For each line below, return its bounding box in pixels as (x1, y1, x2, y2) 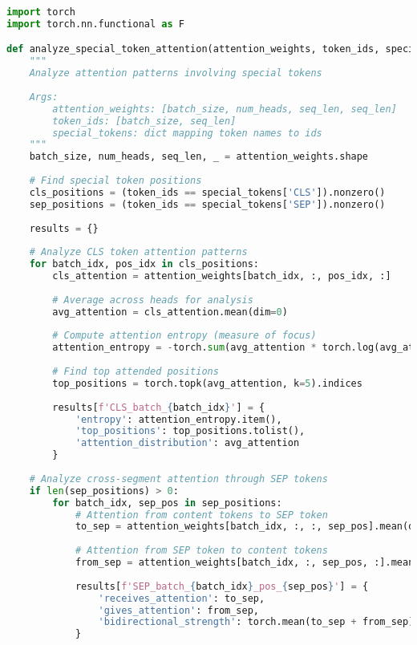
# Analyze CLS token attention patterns (29, 246, 248, 258)
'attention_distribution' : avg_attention (75, 437, 300, 449)
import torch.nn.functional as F (6, 18, 184, 30)
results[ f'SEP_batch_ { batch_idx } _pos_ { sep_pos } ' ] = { (75, 580, 369, 592)
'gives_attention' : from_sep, (98, 604, 259, 616)
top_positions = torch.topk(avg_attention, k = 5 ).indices (52, 377, 362, 389)
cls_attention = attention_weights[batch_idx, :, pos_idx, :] (52, 270, 391, 282)
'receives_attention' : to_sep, (98, 592, 265, 604)
